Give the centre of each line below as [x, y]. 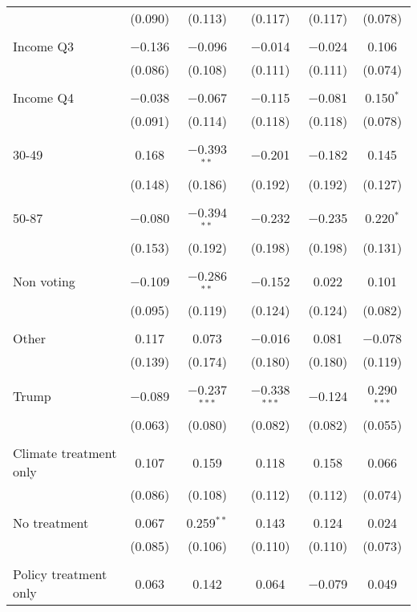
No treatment [51, 523]
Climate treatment [65, 453]
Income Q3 [43, 46]
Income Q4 [43, 97]
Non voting [44, 281]
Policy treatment [60, 574]
